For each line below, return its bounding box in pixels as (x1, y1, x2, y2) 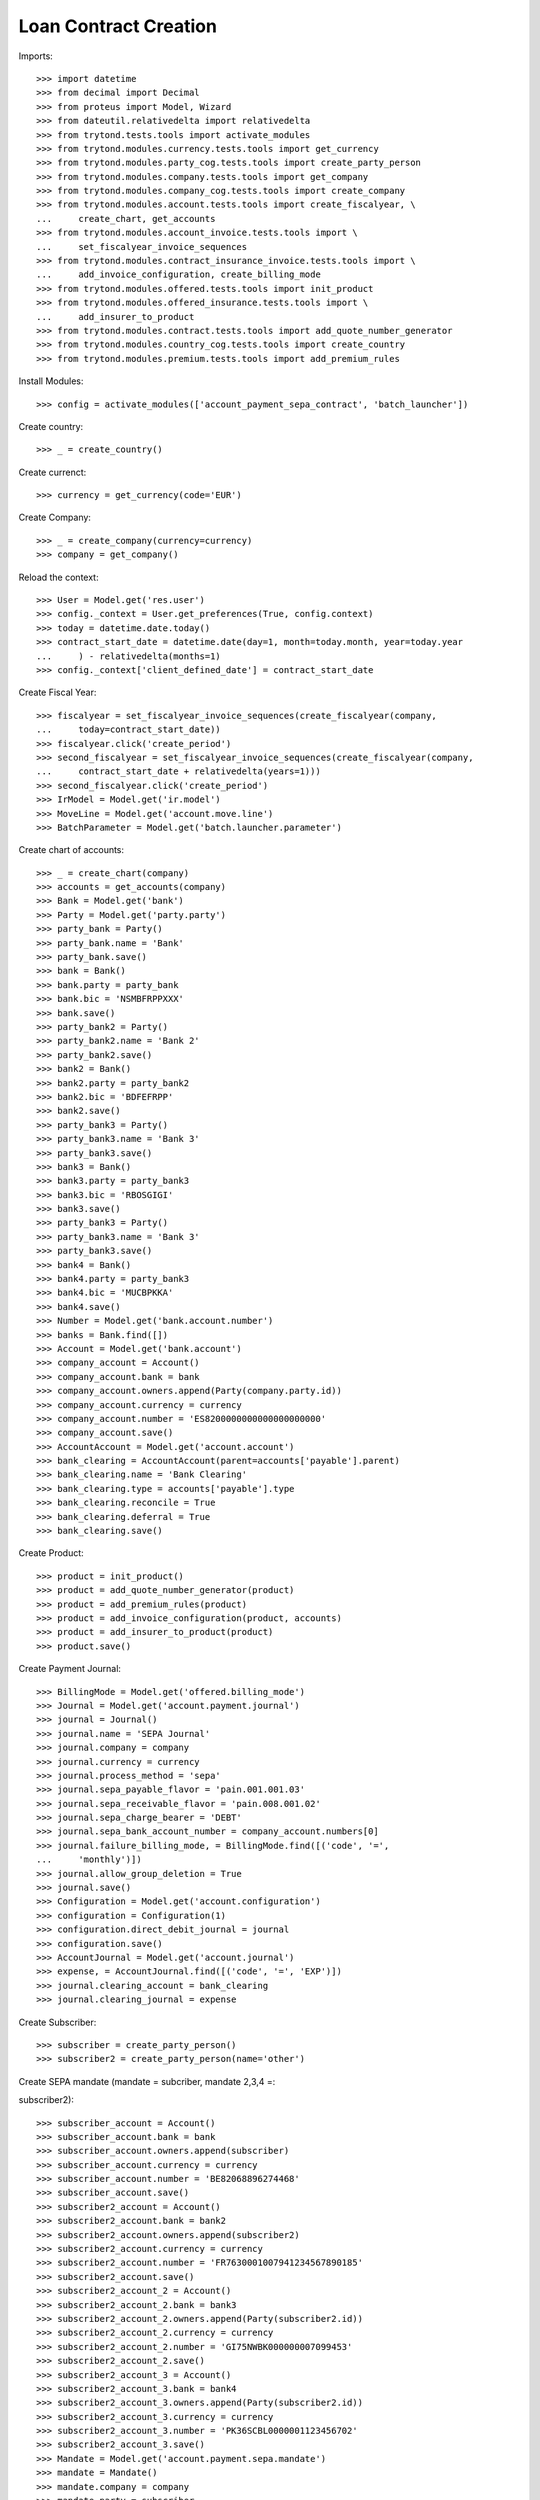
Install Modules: (18, 375, 84, 387)
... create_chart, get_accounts (36, 213, 216, 224)
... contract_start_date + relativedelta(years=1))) (36, 766, 322, 777)
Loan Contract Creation (18, 15, 217, 37)
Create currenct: (18, 466, 87, 478)
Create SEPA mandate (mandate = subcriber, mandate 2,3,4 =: (18, 2075, 276, 2087)
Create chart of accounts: (18, 844, 125, 856)
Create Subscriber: (18, 2016, 97, 2028)
